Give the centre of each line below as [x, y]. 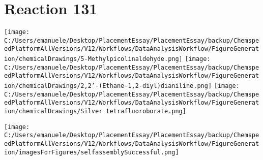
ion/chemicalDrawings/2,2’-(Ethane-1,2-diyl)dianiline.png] [108, 86]
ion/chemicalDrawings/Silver [53, 111]
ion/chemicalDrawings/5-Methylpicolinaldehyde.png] [93, 59]
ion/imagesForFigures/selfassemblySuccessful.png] [92, 152]
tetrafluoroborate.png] [146, 111]
